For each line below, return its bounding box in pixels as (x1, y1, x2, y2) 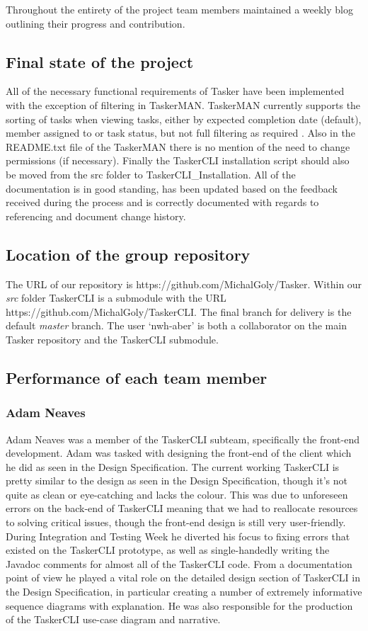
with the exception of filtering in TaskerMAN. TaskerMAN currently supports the (6, 97, 361, 112)
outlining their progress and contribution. (6, 16, 185, 30)
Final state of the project (6, 50, 194, 72)
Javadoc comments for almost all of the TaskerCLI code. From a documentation (6, 556, 352, 571)
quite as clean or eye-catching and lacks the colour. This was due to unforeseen (6, 487, 348, 501)
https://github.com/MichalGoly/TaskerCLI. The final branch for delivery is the (6, 304, 352, 319)
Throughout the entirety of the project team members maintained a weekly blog (6, 2, 353, 16)
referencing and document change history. (6, 208, 186, 223)
